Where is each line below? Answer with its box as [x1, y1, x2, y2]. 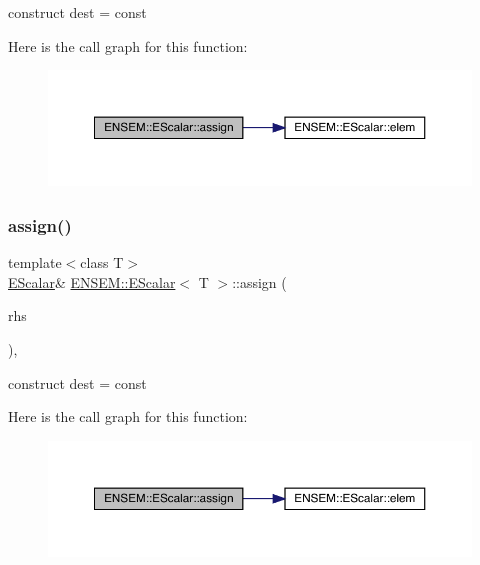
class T [80, 252, 124, 273]
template [8, 252, 62, 273]
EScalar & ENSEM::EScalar [8, 271, 176, 292]
